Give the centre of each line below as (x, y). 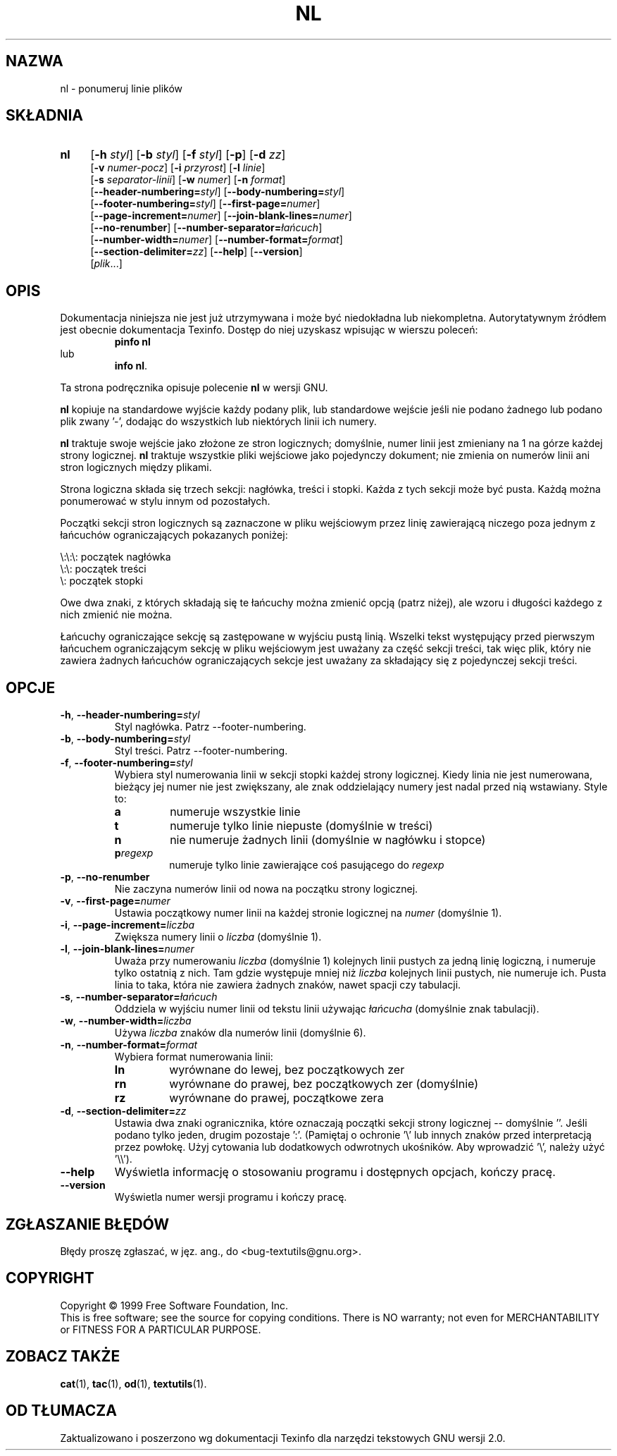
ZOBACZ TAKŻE (63, 1357)
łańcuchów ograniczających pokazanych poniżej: (174, 535)
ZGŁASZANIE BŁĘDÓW (88, 1224)
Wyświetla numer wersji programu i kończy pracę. (231, 1197)
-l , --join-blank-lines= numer (127, 949)
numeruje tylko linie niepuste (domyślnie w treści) (301, 826)
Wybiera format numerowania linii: (194, 1057)
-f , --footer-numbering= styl (126, 763)
